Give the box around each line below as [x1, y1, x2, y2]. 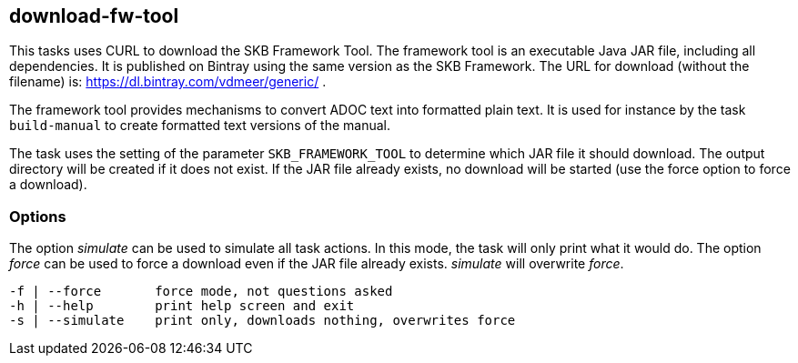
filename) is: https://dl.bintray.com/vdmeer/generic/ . [9, 74, 327, 90]
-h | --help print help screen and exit [9, 298, 355, 314]
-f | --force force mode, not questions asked [9, 284, 393, 299]
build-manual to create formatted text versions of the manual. [9, 117, 391, 134]
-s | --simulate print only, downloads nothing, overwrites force [9, 313, 516, 328]
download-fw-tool [9, 5, 179, 27]
